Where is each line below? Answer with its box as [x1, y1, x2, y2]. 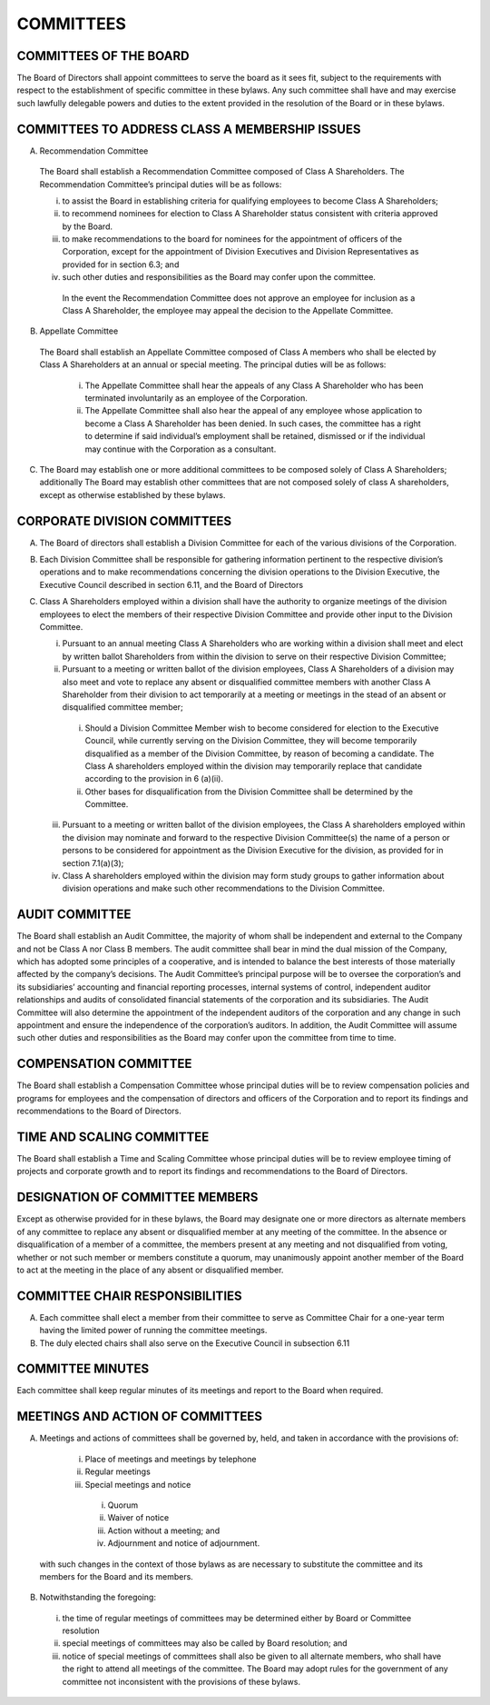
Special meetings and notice [84, 1479, 191, 1490]
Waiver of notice [107, 1512, 170, 1523]
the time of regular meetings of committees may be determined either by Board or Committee [62, 1612, 412, 1623]
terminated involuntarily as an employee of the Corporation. [84, 393, 308, 404]
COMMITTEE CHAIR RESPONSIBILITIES [16, 1288, 242, 1303]
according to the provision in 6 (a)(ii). [84, 773, 224, 784]
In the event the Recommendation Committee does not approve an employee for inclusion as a [62, 292, 416, 304]
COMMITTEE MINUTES [16, 1361, 150, 1377]
